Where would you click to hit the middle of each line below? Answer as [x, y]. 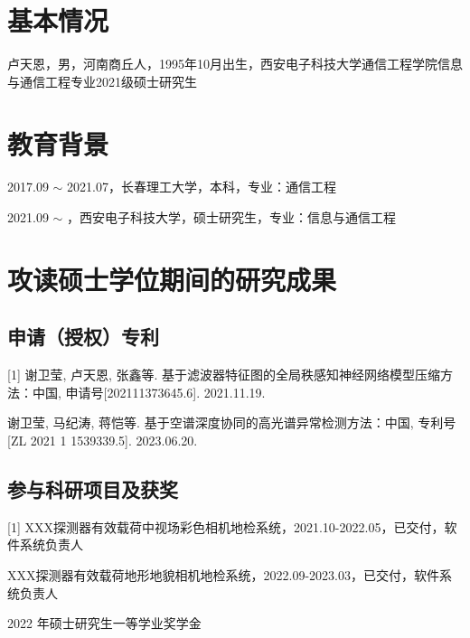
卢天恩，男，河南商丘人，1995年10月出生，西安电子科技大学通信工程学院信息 [235, 64]
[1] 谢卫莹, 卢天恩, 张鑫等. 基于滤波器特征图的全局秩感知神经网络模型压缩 [224, 375]
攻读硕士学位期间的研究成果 [172, 279]
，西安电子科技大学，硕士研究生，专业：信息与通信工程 [232, 217]
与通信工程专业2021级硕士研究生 [102, 81]
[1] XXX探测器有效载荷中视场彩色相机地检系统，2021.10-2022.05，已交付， [226, 526]
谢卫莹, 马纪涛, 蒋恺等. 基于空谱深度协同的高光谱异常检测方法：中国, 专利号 [232, 422]
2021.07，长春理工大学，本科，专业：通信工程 [202, 187]
